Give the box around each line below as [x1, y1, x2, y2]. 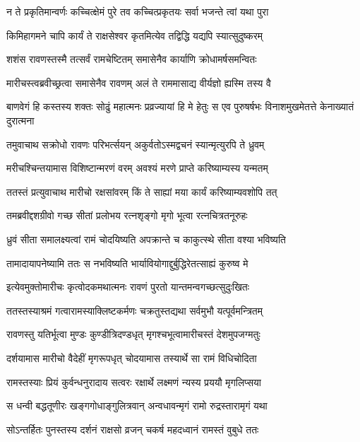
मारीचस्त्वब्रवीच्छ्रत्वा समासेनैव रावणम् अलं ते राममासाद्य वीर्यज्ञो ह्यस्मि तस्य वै [6, 75, 271, 90]
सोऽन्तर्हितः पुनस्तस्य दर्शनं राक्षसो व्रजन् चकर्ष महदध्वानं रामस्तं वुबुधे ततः [6, 421, 259, 436]
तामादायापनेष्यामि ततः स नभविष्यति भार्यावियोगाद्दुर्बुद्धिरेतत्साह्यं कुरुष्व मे [6, 255, 248, 270]
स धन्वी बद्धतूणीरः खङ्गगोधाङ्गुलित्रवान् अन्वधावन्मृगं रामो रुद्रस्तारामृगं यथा [6, 398, 268, 413]
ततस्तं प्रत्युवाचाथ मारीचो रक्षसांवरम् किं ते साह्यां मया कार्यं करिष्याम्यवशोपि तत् [6, 184, 277, 199]
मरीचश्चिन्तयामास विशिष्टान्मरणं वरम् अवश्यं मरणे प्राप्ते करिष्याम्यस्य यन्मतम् [6, 161, 268, 175]
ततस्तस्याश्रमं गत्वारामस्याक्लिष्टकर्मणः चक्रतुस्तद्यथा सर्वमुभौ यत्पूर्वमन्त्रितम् [6, 303, 263, 318]
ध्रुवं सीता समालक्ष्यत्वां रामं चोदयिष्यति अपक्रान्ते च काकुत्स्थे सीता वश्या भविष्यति [6, 231, 286, 246]
